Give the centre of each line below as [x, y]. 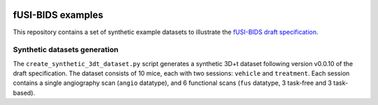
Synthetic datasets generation [66, 50]
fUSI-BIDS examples [58, 15]
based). [24, 92]
